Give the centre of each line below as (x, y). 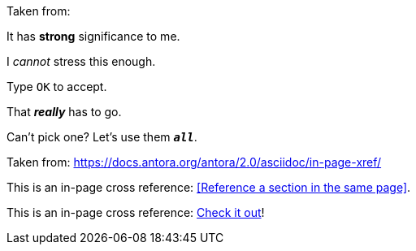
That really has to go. (64, 112)
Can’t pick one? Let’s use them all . (102, 137)
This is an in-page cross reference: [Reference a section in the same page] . (209, 187)
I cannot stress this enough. (81, 61)
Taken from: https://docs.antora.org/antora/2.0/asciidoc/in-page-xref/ (194, 162)
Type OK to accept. (57, 87)
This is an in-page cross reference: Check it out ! (136, 212)
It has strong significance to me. (93, 36)
